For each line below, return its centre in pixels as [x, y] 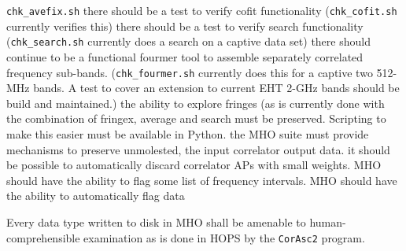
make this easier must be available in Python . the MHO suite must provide [188, 133]
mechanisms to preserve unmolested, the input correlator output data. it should [198, 149]
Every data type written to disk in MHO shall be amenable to [156, 221]
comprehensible [43, 237]
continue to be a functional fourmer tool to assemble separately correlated [185, 56]
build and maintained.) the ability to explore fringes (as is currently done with [196, 103]
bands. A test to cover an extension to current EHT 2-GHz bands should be [216, 88]
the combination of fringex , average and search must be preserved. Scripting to [196, 118]
